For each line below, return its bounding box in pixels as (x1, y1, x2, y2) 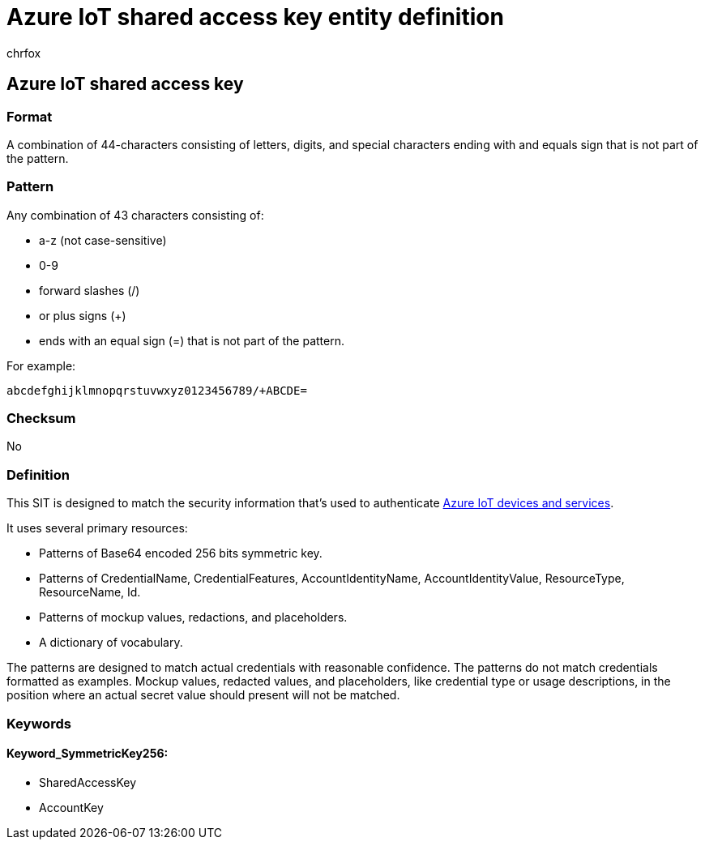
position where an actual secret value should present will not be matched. (6, 688, 400, 703)
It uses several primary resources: (6, 521, 188, 536)
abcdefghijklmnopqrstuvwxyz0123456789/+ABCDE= (6, 383, 307, 397)
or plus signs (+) (39, 308, 126, 323)
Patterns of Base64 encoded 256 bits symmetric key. (39, 546, 323, 561)
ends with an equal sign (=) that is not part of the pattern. (39, 333, 344, 348)
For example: (6, 358, 76, 373)
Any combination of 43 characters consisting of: (6, 207, 264, 222)
